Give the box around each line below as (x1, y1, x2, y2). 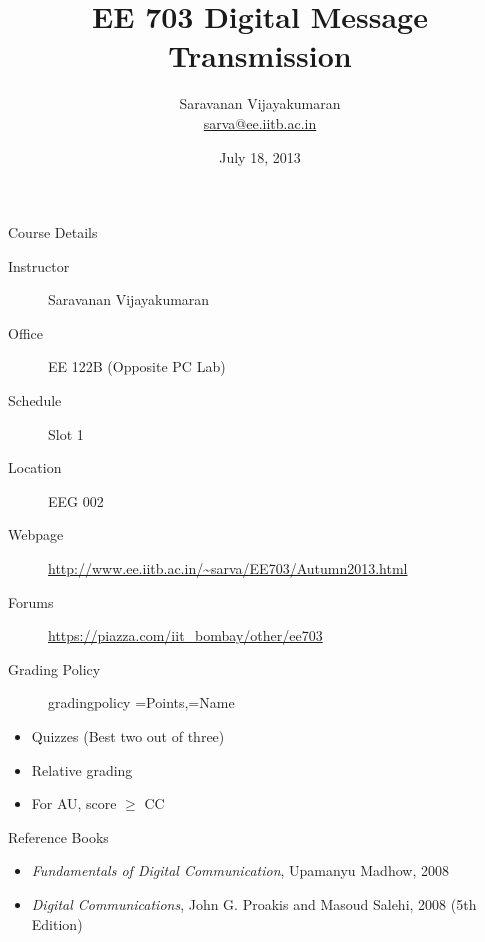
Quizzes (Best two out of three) (31, 726, 225, 746)
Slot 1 (48, 423, 84, 444)
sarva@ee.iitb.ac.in (203, 112, 317, 133)
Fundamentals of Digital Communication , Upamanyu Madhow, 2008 (31, 860, 449, 881)
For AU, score (31, 793, 117, 814)
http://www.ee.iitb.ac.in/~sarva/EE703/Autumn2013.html (48, 558, 408, 579)
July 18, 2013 (219, 146, 301, 167)
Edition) (31, 913, 83, 934)
